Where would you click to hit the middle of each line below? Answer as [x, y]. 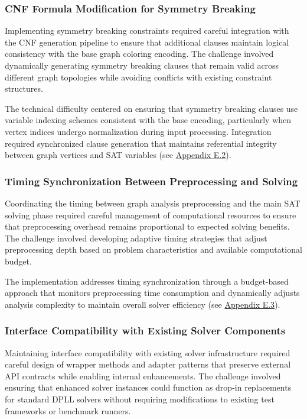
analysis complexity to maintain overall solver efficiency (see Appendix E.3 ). [143, 304]
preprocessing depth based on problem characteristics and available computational [153, 249]
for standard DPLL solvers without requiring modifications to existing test [140, 399]
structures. [24, 88]
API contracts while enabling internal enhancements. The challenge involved [143, 376]
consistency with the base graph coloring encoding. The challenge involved [139, 54]
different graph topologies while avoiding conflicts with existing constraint [138, 77]
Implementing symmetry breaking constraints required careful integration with [147, 30]
